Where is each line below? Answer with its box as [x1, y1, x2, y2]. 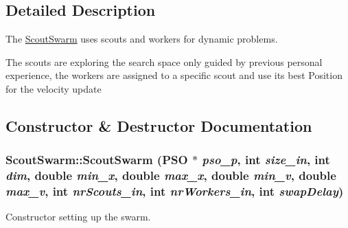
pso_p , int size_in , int [202, 151, 330, 168]
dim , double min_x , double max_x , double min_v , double [5, 167, 336, 184]
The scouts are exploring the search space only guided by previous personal [5, 54, 323, 69]
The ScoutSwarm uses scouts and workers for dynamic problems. [5, 32, 278, 46]
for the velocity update [5, 81, 102, 95]
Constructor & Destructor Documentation [5, 115, 312, 136]
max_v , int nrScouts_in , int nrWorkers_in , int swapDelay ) [5, 183, 344, 200]
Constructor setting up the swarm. [5, 209, 151, 224]
